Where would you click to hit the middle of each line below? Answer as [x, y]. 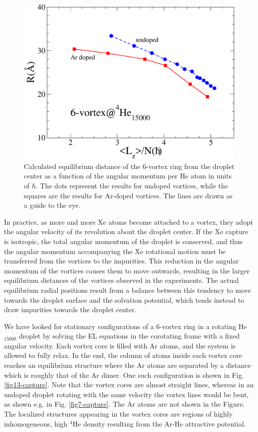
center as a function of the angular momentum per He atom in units [128, 176]
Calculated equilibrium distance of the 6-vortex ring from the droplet [129, 166]
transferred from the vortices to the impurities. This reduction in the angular [121, 261]
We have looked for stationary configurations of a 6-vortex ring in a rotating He [126, 326]
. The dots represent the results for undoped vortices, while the [132, 185]
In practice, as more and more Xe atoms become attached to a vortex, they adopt [129, 221]
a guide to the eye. [52, 205]
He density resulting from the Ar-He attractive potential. [159, 423]
